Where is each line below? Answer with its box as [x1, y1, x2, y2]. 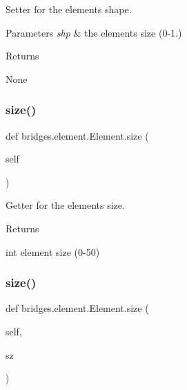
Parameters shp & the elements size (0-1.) [6, 25, 182, 39]
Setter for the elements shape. [6, 2, 132, 16]
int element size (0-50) [6, 244, 100, 259]
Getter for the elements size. [6, 198, 125, 212]
